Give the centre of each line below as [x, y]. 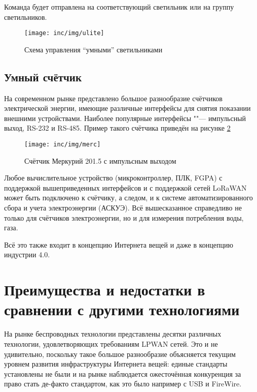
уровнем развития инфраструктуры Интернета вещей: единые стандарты [116, 364]
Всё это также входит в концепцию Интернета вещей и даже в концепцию [119, 244]
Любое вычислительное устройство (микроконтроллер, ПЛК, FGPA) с [113, 178]
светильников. [26, 17]
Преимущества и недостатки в [105, 290]
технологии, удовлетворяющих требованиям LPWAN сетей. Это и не [111, 343]
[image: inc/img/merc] [63, 145]
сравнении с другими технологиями [122, 309]
